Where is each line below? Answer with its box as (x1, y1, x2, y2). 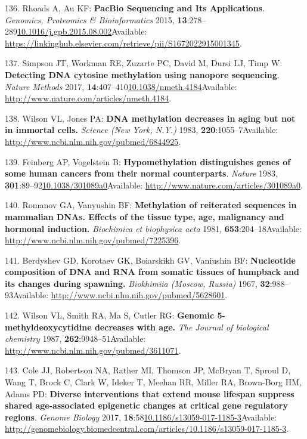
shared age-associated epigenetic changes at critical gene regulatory (5, 399, 288, 412)
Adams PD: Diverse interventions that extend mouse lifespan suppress (5, 387, 294, 400)
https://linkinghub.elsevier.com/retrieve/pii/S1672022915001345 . (5, 36, 242, 49)
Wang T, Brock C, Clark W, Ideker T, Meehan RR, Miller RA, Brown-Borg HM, (5, 376, 302, 388)
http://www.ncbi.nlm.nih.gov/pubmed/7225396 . (5, 234, 181, 246)
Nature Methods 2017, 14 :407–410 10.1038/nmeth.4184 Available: (5, 80, 237, 92)
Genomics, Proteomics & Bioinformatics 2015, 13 (5, 13, 187, 26)
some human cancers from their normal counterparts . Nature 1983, (5, 167, 278, 180)
